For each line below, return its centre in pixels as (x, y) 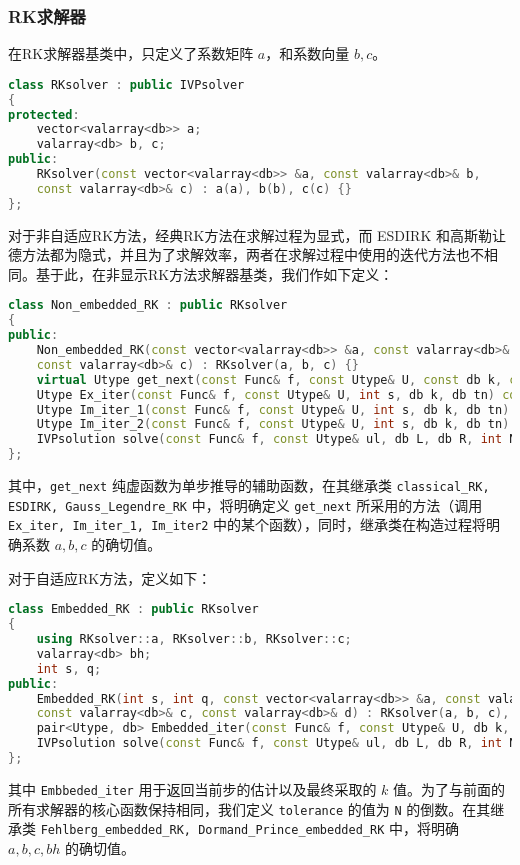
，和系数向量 (307, 53)
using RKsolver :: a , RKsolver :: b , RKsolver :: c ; (194, 639)
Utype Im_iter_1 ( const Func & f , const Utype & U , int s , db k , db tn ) (273, 409)
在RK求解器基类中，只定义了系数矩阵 (131, 53)
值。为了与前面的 (449, 788)
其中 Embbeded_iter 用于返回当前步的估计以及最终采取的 (192, 788)
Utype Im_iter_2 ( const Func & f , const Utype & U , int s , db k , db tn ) (273, 424)
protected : (44, 114)
